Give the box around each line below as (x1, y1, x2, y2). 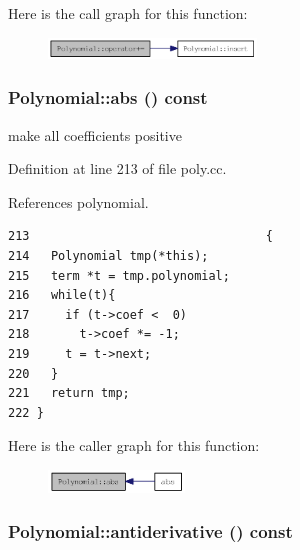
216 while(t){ (8, 288, 116, 303)
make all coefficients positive (8, 124, 182, 145)
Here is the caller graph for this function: (8, 435, 260, 456)
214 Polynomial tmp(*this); (8, 249, 209, 264)
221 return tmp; (8, 386, 130, 401)
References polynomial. (8, 191, 149, 212)
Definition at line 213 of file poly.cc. (8, 158, 227, 179)
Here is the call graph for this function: (8, 3, 248, 23)
